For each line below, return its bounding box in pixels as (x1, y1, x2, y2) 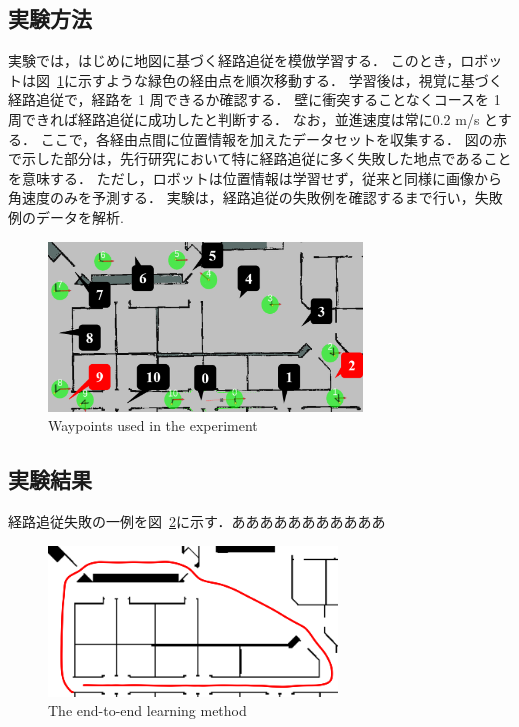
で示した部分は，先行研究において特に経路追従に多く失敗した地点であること (8, 148, 512, 169)
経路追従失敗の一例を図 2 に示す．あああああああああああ (8, 511, 386, 532)
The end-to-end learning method (48, 700, 247, 721)
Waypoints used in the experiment (48, 415, 258, 436)
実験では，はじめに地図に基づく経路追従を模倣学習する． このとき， (8, 50, 461, 71)
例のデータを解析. (8, 206, 124, 227)
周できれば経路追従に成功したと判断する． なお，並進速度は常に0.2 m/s (8, 108, 480, 129)
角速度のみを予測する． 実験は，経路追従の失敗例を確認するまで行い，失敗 (8, 187, 503, 208)
